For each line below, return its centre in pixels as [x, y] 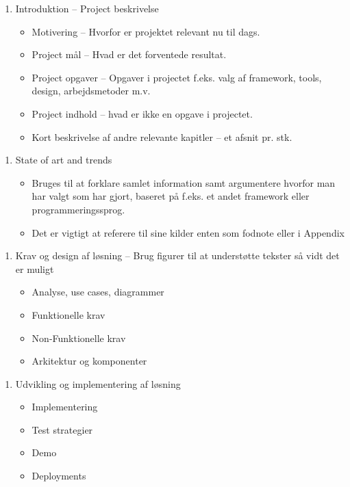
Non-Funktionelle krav [79, 338]
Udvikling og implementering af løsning [98, 383]
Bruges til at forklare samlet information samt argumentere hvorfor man [184, 182]
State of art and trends [64, 160]
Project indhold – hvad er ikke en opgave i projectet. [142, 113]
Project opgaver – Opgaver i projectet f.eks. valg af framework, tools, [177, 77]
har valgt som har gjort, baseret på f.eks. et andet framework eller [171, 196]
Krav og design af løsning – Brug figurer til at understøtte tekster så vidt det [177, 255]
